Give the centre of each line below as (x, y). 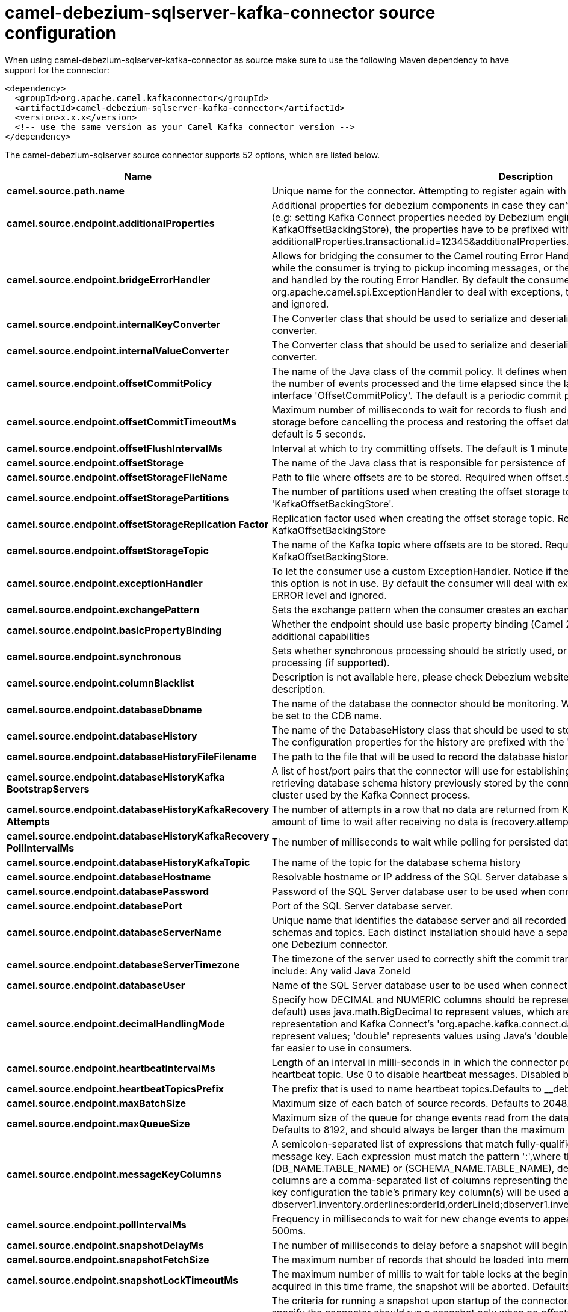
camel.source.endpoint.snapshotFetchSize (108, 1259)
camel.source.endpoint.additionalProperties (111, 223)
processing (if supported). (331, 662)
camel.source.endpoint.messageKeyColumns (114, 1174)
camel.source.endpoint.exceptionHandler (105, 583)
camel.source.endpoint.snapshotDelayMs (105, 1245)
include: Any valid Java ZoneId (341, 970)
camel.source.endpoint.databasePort (95, 905)
